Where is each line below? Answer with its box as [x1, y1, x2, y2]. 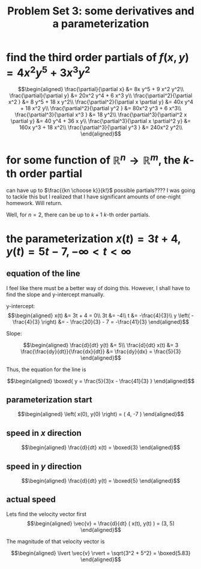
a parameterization [52, 17, 149, 31]
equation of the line [6, 269, 80, 279]
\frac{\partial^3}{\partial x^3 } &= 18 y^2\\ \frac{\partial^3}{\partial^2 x [14, 111, 187, 118]
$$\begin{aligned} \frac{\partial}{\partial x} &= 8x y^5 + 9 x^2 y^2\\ [17, 86, 184, 93]
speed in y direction [6, 461, 82, 471]
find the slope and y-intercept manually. [6, 291, 105, 298]
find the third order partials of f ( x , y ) [6, 51, 190, 64]
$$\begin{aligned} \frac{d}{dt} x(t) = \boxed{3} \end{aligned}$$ [21, 444, 181, 451]
